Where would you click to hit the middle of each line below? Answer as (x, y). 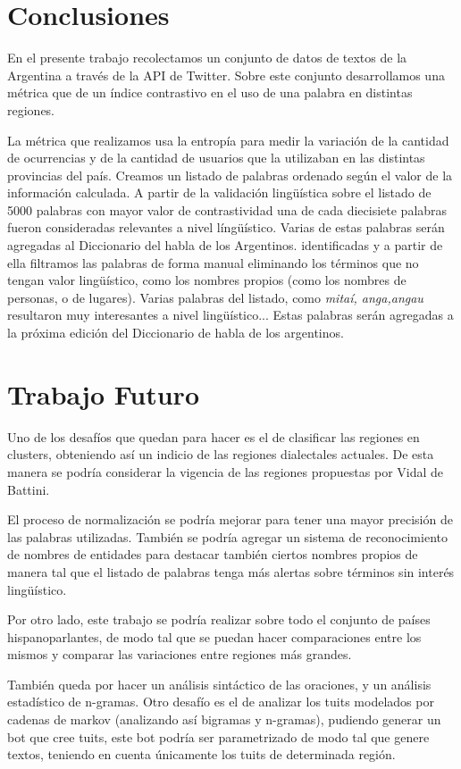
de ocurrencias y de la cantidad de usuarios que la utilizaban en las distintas (216, 158)
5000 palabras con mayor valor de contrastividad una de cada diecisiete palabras (227, 209)
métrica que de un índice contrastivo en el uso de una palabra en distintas (210, 92)
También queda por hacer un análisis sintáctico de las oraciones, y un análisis (219, 684)
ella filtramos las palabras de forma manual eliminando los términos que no (213, 262)
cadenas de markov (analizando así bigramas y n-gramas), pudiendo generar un (224, 719)
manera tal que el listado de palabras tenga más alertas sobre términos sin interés (231, 571)
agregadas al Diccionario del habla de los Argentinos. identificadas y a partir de (225, 245)
